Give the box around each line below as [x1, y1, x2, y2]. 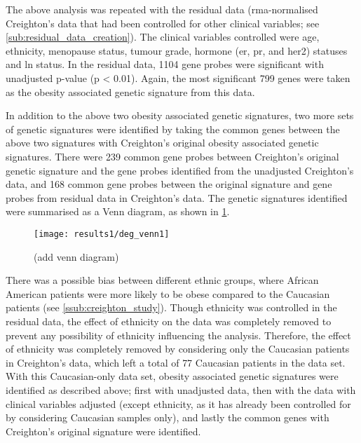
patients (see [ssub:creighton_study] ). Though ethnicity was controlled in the [6, 300, 337, 315]
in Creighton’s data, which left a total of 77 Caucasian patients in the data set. [6, 355, 346, 369]
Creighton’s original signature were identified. [6, 423, 201, 438]
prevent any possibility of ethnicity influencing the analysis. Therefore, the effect [6, 327, 351, 342]
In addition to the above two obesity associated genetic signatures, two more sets [6, 108, 354, 123]
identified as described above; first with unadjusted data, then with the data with [6, 382, 356, 397]
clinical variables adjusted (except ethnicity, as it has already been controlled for [6, 396, 351, 411]
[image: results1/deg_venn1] [34, 229, 170, 239]
